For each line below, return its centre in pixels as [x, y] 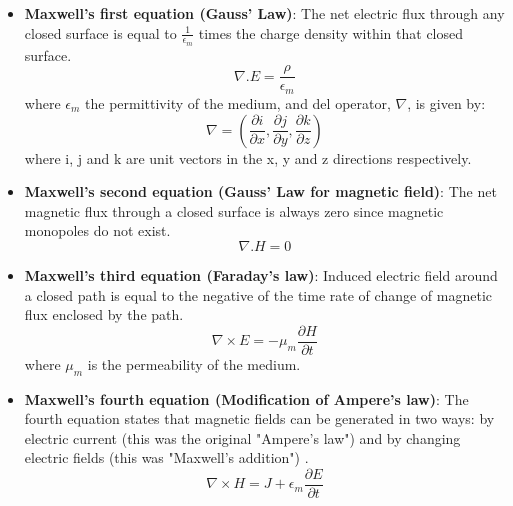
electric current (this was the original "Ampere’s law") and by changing [242, 437]
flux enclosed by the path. [104, 314]
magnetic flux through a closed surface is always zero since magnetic [234, 210]
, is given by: [446, 102]
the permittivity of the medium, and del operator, [238, 102]
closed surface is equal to [100, 32]
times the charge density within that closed [331, 32]
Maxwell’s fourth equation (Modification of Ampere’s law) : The [246, 398]
